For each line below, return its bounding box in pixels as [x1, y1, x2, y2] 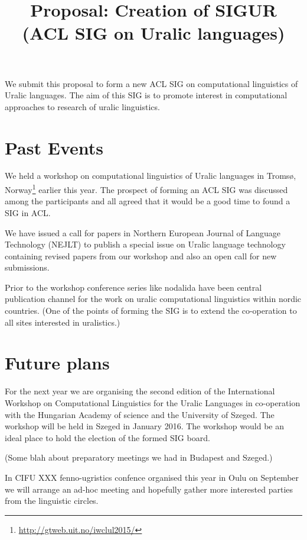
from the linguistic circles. [5, 494, 99, 507]
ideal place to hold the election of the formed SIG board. [5, 431, 210, 443]
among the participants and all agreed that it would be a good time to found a [5, 195, 290, 207]
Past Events [5, 135, 103, 159]
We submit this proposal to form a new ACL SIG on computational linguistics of [5, 77, 298, 89]
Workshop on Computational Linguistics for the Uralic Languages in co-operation [5, 396, 301, 409]
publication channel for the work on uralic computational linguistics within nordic [5, 292, 302, 305]
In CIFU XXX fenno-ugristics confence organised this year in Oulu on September [5, 471, 299, 483]
